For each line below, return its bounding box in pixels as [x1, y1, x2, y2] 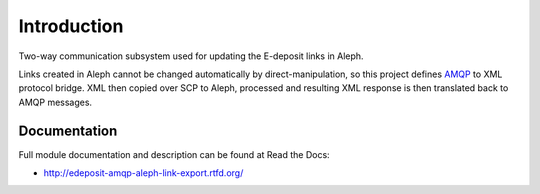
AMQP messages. [18, 96, 93, 108]
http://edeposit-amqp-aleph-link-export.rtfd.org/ [43, 167, 244, 179]
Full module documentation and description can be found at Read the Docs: [18, 148, 330, 160]
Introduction [18, 15, 124, 37]
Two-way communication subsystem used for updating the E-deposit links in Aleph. [18, 50, 364, 62]
